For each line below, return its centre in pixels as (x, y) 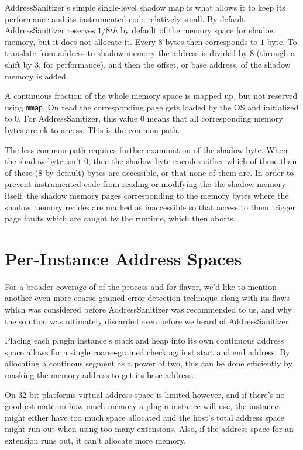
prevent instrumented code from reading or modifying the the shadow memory (145, 184)
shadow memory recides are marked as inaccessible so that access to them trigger (150, 207)
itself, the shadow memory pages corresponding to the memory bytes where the (147, 195)
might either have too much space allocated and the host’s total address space (145, 417)
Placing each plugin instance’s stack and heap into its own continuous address (144, 340)
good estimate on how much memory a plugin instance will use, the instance (142, 406)
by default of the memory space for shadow (198, 30)
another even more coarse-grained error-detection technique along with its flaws (147, 298)
